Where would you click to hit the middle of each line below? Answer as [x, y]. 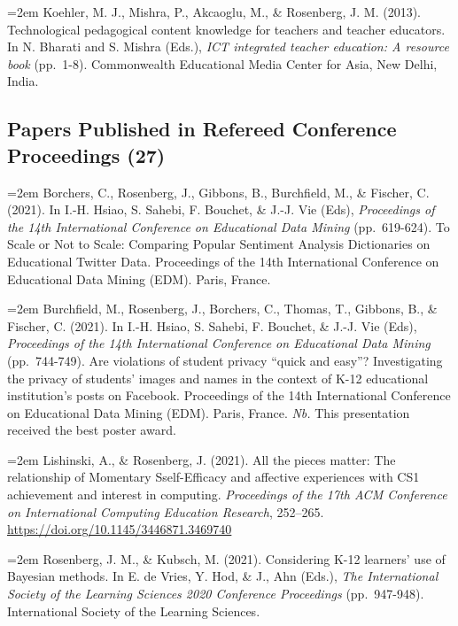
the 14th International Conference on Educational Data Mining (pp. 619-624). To [229, 226]
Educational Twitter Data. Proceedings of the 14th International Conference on [223, 261]
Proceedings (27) [86, 155]
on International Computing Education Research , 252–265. [166, 511]
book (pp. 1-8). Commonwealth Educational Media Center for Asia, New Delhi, [222, 63]
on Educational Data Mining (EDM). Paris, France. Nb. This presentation [209, 412]
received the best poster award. [92, 430]
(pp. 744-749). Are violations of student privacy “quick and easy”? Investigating [225, 360]
